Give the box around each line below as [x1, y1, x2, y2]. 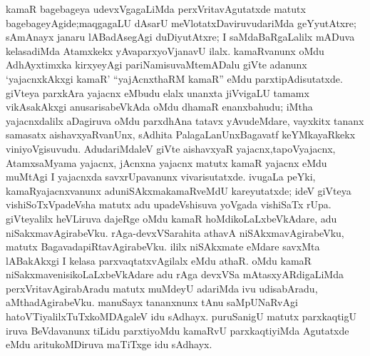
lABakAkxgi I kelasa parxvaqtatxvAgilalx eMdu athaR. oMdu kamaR [6, 253, 312, 268]
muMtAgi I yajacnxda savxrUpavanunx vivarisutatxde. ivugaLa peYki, [6, 169, 316, 184]
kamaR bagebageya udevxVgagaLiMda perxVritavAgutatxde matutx [6, 1, 306, 16]
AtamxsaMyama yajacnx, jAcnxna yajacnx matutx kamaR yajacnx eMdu [6, 155, 327, 170]
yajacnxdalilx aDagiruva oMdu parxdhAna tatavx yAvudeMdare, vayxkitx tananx [6, 113, 364, 128]
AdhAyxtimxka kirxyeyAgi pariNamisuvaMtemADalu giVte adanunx [6, 57, 307, 72]
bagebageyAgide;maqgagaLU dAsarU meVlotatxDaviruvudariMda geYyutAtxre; [6, 15, 356, 30]
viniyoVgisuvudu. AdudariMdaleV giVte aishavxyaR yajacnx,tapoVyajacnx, [6, 141, 336, 156]
